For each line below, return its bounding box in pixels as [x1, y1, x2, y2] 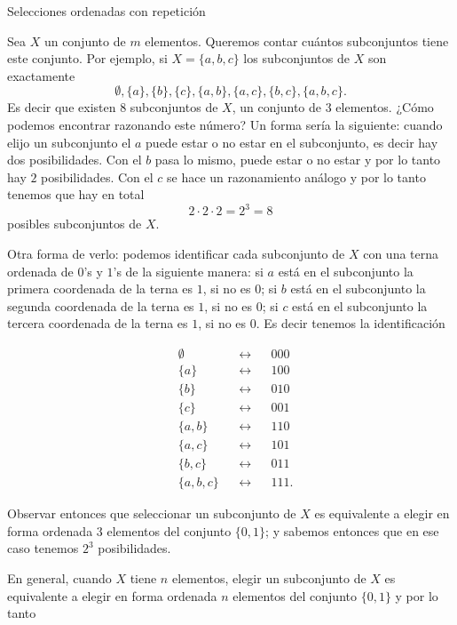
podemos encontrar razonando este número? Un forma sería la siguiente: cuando [7, 115, 443, 133]
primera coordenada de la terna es [7, 279, 193, 298]
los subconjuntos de [243, 49, 350, 68]
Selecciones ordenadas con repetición [7, 2, 206, 20]
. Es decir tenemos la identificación [256, 314, 445, 333]
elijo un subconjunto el [7, 132, 131, 151]
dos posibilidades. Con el [7, 150, 142, 169]
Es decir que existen [7, 98, 116, 116]
